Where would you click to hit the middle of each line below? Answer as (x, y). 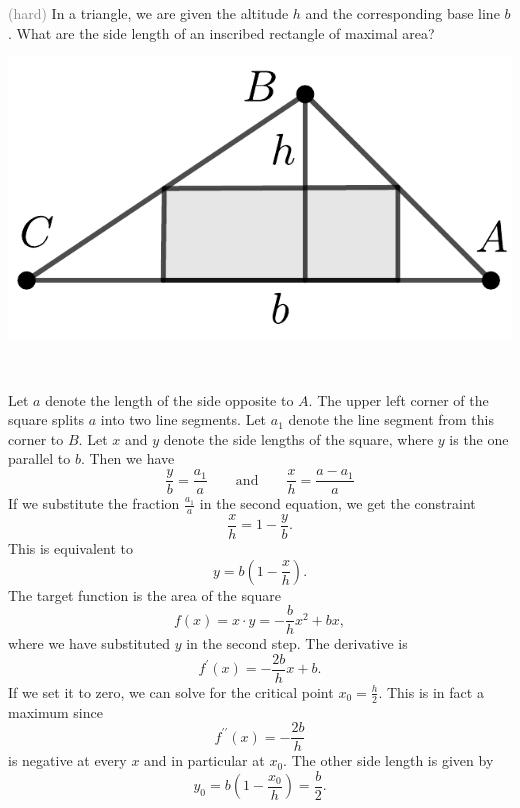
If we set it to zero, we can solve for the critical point (171, 691)
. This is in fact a (431, 691)
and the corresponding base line (402, 13)
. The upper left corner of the (398, 399)
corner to (36, 438)
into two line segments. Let (183, 419)
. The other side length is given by (388, 760)
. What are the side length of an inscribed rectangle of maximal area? (221, 32)
